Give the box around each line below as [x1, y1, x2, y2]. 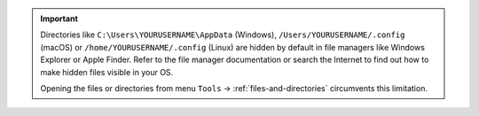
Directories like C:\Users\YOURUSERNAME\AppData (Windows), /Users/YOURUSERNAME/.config [40, 29, 405, 40]
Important [40, 13, 79, 24]
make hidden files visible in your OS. [40, 66, 174, 77]
